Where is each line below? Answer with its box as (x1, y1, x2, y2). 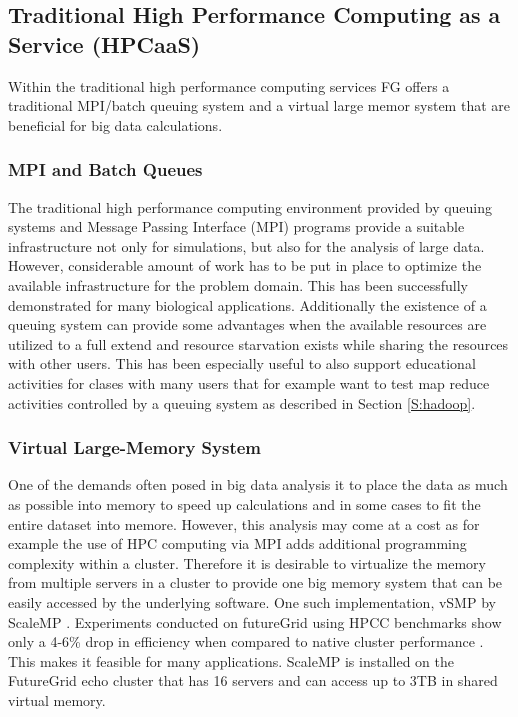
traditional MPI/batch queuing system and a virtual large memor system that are (8, 95, 510, 116)
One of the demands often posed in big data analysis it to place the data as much (8, 474, 508, 495)
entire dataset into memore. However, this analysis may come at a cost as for (8, 513, 480, 534)
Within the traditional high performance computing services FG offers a (8, 75, 450, 96)
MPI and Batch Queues (8, 157, 203, 182)
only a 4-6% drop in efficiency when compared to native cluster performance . (8, 631, 484, 652)
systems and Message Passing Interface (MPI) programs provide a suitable (8, 216, 465, 237)
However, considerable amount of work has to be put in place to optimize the (8, 255, 482, 276)
